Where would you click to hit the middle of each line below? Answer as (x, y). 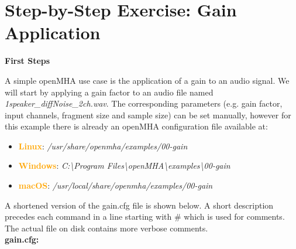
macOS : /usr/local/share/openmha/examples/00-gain (116, 185)
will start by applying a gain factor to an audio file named (109, 92)
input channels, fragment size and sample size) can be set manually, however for (148, 115)
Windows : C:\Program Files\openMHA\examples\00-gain (124, 166)
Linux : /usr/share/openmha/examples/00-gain (103, 146)
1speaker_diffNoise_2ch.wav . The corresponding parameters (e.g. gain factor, (144, 103)
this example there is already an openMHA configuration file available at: (136, 126)
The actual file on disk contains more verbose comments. (106, 228)
